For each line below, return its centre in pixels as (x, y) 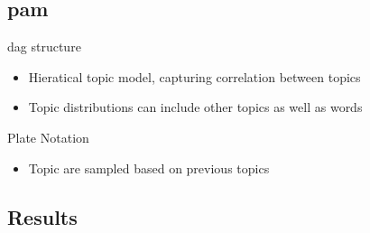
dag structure (44, 47)
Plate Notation (48, 137)
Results (42, 216)
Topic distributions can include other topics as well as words (195, 107)
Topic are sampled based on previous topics (149, 168)
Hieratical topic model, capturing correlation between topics (194, 76)
